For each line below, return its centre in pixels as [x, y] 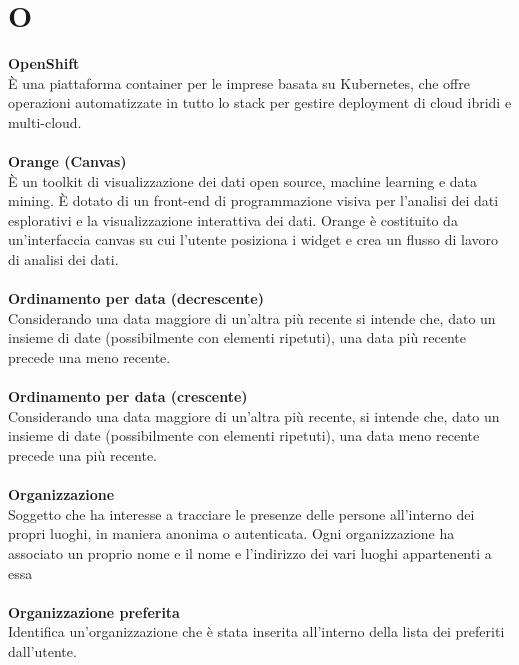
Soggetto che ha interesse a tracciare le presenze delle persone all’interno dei [241, 513]
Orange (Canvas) [67, 161]
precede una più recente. [83, 455]
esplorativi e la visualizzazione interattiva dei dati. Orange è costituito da [233, 219]
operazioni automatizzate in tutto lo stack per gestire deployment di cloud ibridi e [260, 102]
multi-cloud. [45, 121]
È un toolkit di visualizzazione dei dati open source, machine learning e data [243, 180]
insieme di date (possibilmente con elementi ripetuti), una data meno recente [244, 435]
